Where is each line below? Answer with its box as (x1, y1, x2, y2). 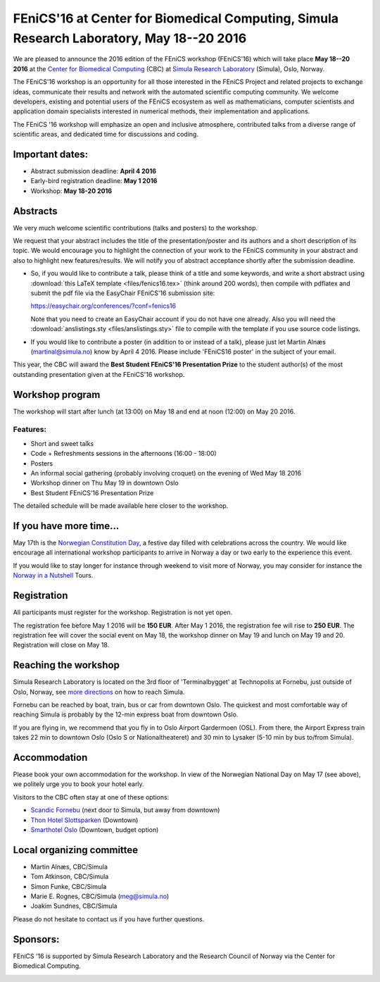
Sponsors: (13, 933, 60, 945)
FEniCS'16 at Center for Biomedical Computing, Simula (13, 11, 339, 26)
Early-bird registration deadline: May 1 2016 (30, 177, 158, 185)
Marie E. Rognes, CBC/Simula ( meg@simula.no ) (30, 892, 170, 901)
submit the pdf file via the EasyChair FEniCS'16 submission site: (30, 289, 215, 297)
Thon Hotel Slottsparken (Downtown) (30, 816, 139, 824)
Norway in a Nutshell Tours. (13, 571, 94, 580)
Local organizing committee (13, 844, 139, 856)
